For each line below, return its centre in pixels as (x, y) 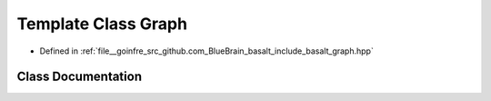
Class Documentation (80, 77)
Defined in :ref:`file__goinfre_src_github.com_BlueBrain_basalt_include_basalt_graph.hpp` (207, 51)
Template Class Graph (102, 24)
